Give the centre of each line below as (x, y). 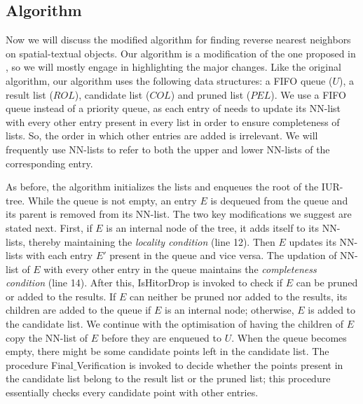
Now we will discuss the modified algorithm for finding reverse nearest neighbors (178, 40)
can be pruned (327, 283)
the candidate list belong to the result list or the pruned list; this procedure (168, 378)
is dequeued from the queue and (279, 200)
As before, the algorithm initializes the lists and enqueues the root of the (162, 187)
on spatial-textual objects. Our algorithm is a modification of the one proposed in (181, 53)
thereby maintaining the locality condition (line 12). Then (152, 241)
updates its (313, 241)
